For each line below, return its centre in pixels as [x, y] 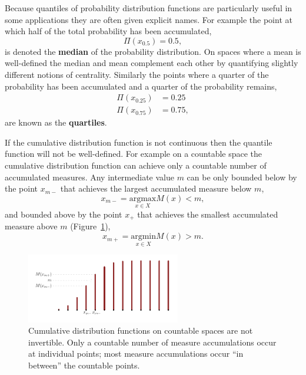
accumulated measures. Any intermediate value [89, 177]
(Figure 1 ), [90, 226]
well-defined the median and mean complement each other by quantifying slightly [152, 63]
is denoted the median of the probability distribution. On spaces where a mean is [153, 51]
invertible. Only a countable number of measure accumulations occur [152, 342]
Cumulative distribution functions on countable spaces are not [141, 330]
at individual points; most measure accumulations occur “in [136, 353]
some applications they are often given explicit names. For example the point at [149, 19]
